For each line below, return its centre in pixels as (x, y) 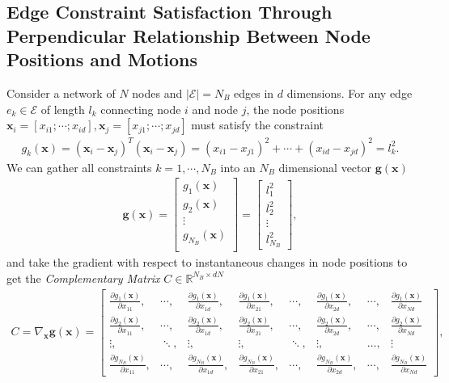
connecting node (141, 109)
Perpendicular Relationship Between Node (188, 35)
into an (238, 167)
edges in (254, 93)
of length (63, 109)
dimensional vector (325, 167)
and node (215, 109)
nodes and (157, 93)
